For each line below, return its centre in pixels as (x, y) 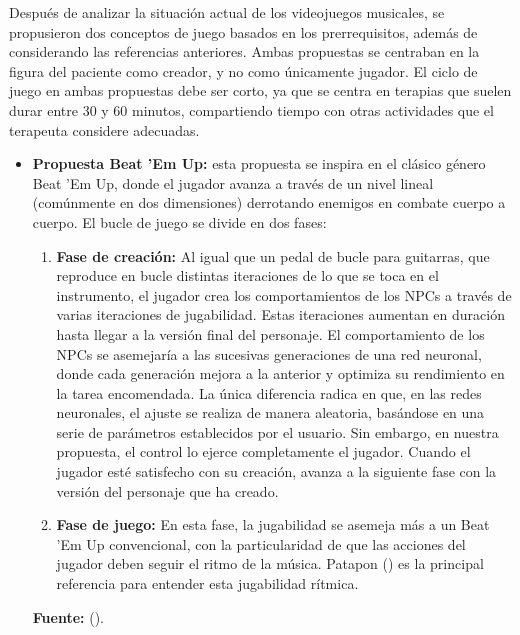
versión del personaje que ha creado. (167, 490)
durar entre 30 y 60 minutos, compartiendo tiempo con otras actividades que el (251, 109)
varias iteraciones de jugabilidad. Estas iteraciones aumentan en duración (280, 314)
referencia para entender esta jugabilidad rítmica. (207, 583)
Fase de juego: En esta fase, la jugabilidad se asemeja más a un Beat (273, 524)
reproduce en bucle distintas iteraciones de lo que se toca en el (247, 275)
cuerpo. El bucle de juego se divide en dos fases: (179, 221)
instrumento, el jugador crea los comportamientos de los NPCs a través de (284, 294)
